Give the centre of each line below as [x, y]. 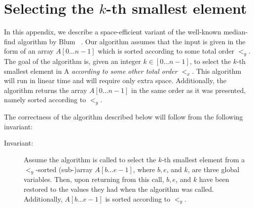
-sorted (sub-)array [64, 169]
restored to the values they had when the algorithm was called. [119, 189]
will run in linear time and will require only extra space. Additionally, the [115, 80]
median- [236, 32]
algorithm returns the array [46, 90]
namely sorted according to [45, 100]
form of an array [29, 51]
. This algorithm [217, 71]
